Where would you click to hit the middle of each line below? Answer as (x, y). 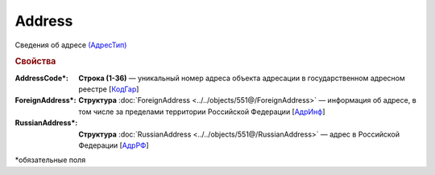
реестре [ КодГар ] (109, 89)
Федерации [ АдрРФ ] (114, 145)
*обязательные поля (50, 160)
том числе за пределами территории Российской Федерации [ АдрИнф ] (202, 112)
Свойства (35, 62)
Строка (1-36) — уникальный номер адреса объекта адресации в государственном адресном (242, 78)
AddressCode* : (41, 78)
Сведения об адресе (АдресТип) (71, 45)
